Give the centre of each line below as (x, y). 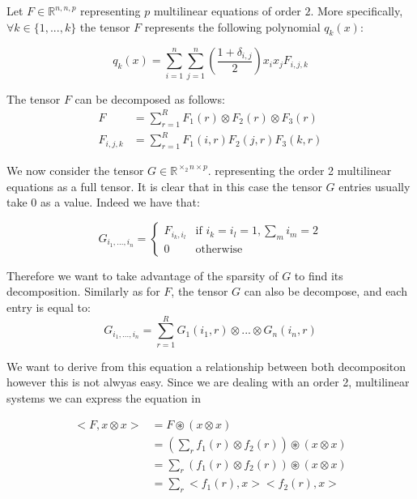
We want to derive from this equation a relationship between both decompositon (206, 366)
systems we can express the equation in (104, 397)
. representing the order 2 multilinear (300, 170)
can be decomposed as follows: (150, 98)
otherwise (219, 250)
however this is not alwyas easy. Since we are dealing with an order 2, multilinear (208, 382)
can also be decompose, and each (326, 291)
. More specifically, (357, 11)
